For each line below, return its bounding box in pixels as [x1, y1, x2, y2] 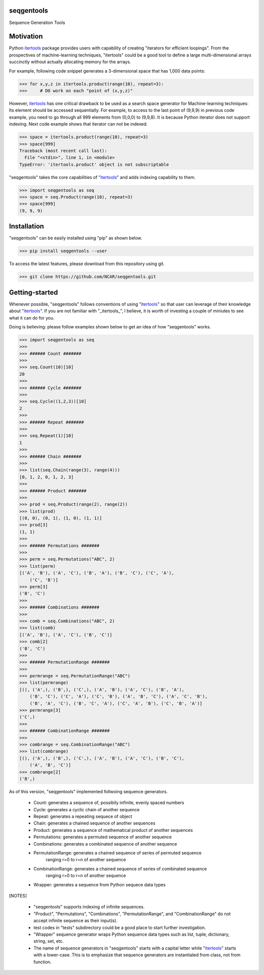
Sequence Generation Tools [9, 20, 66, 25]
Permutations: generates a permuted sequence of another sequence [33, 834, 172, 840]
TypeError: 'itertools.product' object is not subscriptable [19, 162, 169, 167]
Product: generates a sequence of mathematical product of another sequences [33, 827, 193, 833]
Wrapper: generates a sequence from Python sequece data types [33, 881, 166, 887]
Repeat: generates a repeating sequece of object [33, 814, 132, 820]
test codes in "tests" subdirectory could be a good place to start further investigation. [33, 925, 206, 930]
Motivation [9, 32, 43, 41]
